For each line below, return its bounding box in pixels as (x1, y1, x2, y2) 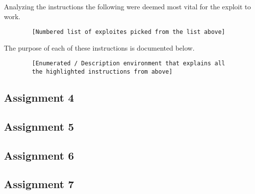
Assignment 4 (4, 90, 74, 105)
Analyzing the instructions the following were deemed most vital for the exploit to (4, 1, 251, 11)
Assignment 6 (4, 147, 74, 163)
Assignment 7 (4, 176, 74, 192)
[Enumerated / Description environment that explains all (32, 60, 226, 67)
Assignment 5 (4, 118, 74, 134)
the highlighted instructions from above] (32, 68, 173, 76)
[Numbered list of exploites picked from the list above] (32, 28, 226, 36)
